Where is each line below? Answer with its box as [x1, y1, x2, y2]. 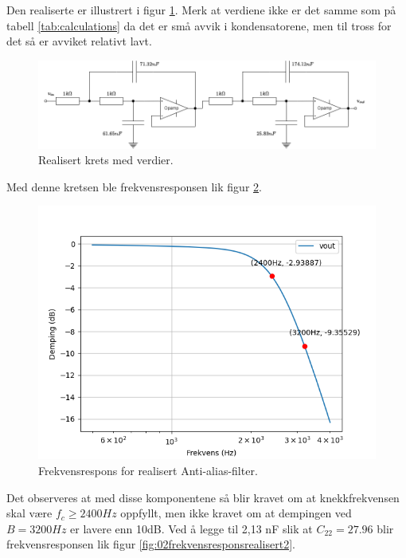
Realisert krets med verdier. [38, 151, 174, 168]
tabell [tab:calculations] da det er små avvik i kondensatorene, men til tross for [6, 17, 392, 33]
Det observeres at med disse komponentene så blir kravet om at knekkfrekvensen [6, 489, 400, 505]
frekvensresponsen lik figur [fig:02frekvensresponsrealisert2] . [6, 536, 295, 552]
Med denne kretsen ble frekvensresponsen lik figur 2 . [6, 178, 262, 195]
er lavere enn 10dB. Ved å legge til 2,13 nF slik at [70, 520, 313, 536]
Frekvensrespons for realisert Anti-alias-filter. [38, 462, 258, 478]
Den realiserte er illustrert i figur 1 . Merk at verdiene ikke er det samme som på [6, 2, 396, 18]
